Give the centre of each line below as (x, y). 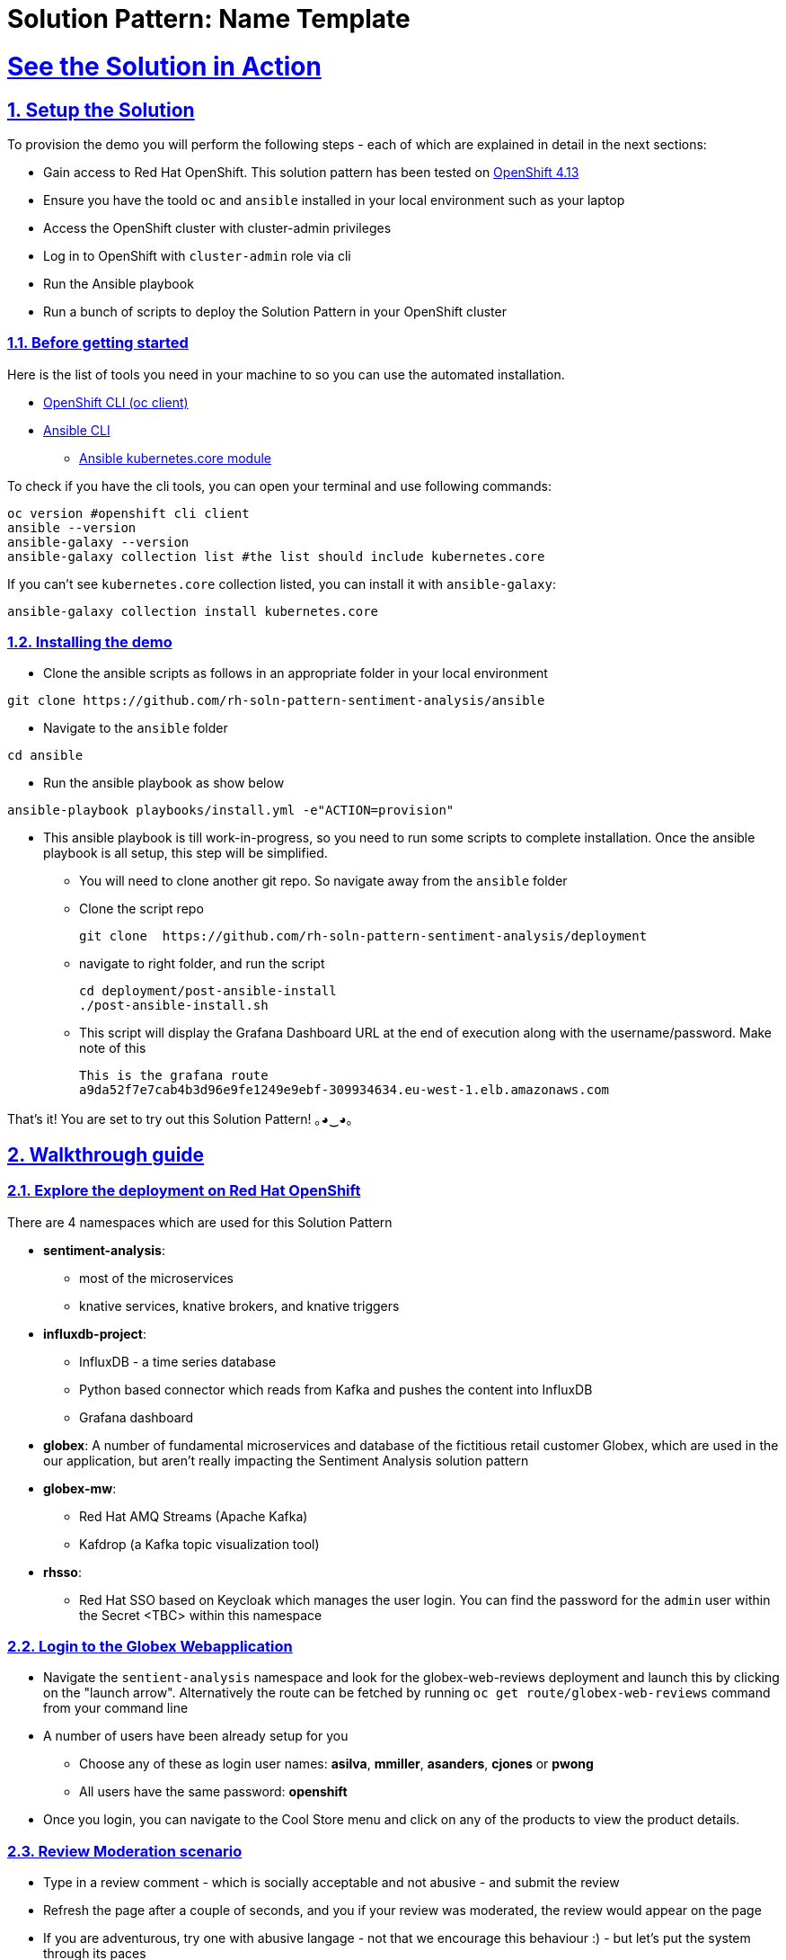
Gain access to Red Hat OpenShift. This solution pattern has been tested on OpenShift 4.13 (311, 172)
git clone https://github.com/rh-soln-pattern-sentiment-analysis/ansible (276, 701)
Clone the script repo (141, 909)
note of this (113, 1048)
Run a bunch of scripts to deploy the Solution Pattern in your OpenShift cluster (275, 311)
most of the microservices (156, 1278)
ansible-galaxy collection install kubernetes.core (193, 611)
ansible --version (72, 527)
